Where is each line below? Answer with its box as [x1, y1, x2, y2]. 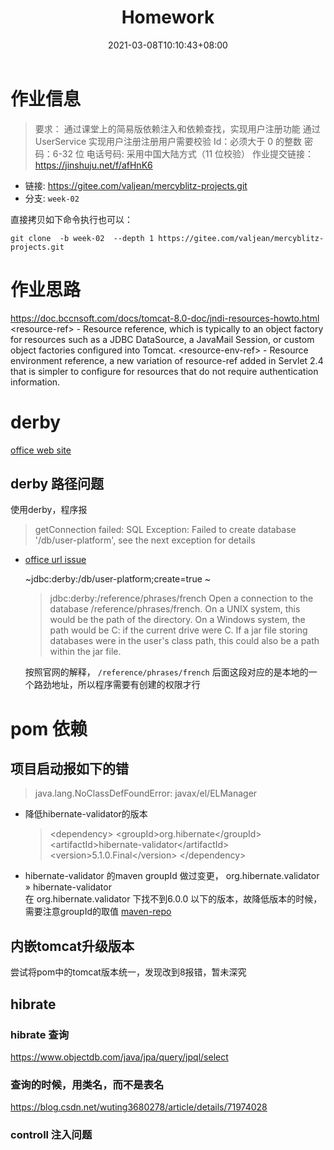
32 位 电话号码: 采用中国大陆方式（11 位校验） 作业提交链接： [61, 147, 315, 160]
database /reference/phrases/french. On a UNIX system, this [49, 603, 301, 615]
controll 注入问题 [10, 1128, 93, 1142]
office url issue [24, 554, 87, 566]
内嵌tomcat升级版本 [10, 937, 135, 955]
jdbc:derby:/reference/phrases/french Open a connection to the [49, 592, 314, 605]
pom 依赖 [10, 717, 88, 740]
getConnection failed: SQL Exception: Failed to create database [34, 524, 297, 536]
